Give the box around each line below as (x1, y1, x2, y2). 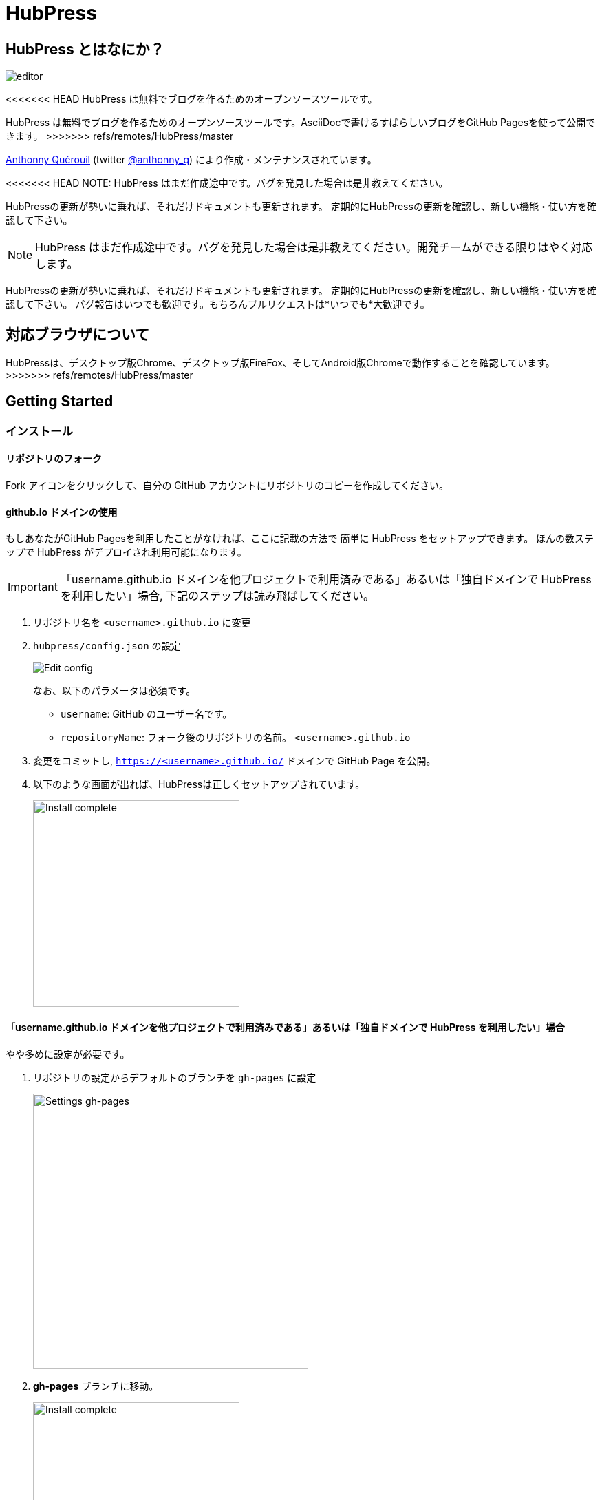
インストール (6, 424, 73, 438)
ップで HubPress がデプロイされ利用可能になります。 (6, 546, 247, 559)
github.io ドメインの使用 (6, 506, 118, 518)
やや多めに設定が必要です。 (6, 1048, 130, 1060)
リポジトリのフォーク (6, 452, 102, 465)
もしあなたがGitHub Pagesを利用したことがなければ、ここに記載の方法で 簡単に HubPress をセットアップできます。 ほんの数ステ (6, 532, 594, 545)
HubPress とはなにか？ (6, 40, 164, 58)
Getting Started (6, 393, 114, 410)
